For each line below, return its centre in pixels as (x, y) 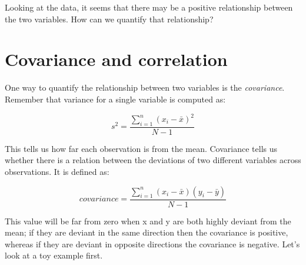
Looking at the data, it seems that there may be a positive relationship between (149, 7)
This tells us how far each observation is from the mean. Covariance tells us (141, 148)
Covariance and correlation (116, 59)
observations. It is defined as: (57, 172)
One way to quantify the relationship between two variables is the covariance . (145, 87)
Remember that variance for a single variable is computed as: (115, 99)
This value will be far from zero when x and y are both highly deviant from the (148, 221)
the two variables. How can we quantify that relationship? (109, 19)
